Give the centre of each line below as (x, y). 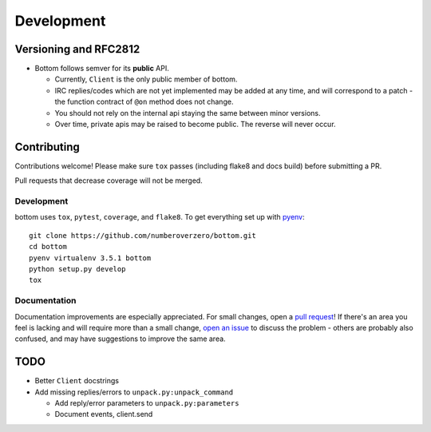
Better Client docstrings (77, 381)
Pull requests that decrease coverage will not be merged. (109, 180)
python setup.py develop (77, 269)
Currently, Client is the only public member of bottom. (146, 79)
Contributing (47, 147)
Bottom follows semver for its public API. (102, 69)
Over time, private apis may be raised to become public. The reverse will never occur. (195, 125)
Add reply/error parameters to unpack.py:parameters (147, 403)
